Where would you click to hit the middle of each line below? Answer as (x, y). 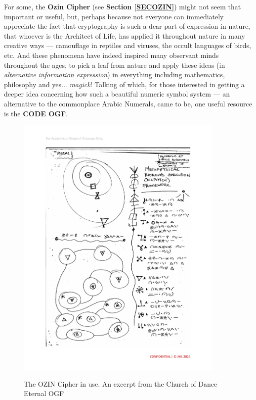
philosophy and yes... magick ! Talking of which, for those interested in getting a (124, 84)
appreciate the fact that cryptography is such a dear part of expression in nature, (127, 26)
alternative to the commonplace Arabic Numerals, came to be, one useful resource (128, 103)
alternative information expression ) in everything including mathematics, (114, 75)
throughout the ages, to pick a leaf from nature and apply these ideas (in (115, 65)
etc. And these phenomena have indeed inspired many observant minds (111, 55)
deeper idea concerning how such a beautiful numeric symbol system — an (117, 94)
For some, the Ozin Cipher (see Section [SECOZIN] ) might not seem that (123, 6)
